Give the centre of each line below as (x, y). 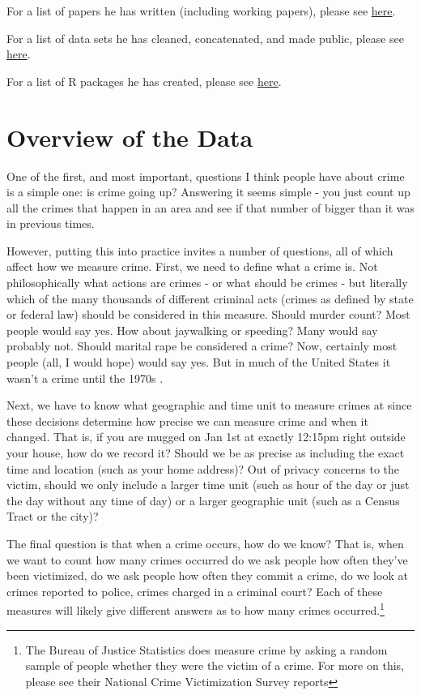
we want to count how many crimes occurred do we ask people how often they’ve (207, 559)
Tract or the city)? (53, 516)
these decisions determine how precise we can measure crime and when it (187, 420)
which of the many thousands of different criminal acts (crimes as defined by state (210, 298)
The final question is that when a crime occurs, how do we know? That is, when (205, 543)
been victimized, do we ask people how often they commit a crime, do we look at (207, 575)
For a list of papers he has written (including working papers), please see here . (201, 11)
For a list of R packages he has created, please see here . (144, 81)
